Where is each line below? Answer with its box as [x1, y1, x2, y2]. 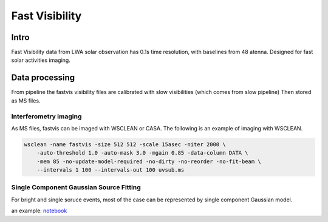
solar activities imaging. [11, 56, 71, 64]
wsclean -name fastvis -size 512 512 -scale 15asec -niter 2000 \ [24, 141, 226, 148]
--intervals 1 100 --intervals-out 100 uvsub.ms [36, 167, 185, 173]
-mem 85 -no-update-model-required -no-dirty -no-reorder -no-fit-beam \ [36, 158, 261, 165]
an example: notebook [11, 207, 67, 215]
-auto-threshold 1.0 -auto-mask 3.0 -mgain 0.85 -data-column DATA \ [36, 149, 248, 156]
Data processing [11, 73, 75, 83]
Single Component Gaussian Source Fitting [11, 183, 141, 192]
